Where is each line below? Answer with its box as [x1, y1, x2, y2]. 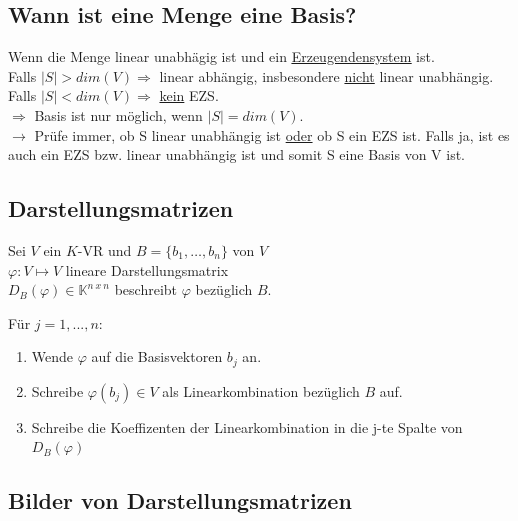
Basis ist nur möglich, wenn [34, 104, 203, 125]
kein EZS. [159, 85, 219, 106]
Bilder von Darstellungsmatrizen [8, 485, 352, 516]
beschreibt [114, 279, 178, 300]
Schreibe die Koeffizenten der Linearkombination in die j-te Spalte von [31, 416, 463, 437]
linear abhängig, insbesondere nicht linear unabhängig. [159, 65, 494, 86]
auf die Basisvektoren [91, 346, 223, 367]
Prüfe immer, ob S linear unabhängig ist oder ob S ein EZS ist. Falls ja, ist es [34, 124, 510, 145]
